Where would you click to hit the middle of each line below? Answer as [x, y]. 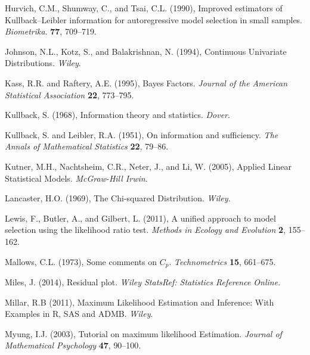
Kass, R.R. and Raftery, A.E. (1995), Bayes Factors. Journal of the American [146, 82]
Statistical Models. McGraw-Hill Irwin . [76, 178]
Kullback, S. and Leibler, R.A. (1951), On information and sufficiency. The [142, 134]
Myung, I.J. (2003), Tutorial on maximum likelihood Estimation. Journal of [143, 333]
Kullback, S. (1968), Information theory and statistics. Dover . [117, 115]
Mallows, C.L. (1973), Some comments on [81, 261]
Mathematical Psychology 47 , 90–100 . [73, 345]
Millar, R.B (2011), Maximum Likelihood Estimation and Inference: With [139, 302]
